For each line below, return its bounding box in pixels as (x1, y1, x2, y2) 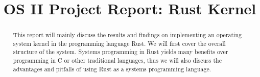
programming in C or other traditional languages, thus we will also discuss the (13, 56, 222, 65)
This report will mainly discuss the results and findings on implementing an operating (13, 31, 242, 39)
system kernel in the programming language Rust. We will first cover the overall (13, 39, 226, 47)
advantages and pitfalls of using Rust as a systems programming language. (13, 64, 211, 73)
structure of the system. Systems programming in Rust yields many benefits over (13, 47, 228, 56)
